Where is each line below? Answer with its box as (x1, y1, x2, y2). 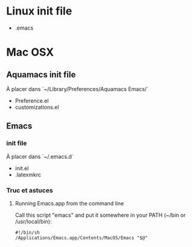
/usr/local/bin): (14, 217, 52, 225)
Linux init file (6, 4, 72, 18)
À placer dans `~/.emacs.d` (6, 153, 74, 160)
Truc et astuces (6, 186, 53, 194)
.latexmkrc (14, 171, 41, 178)
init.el (14, 164, 29, 172)
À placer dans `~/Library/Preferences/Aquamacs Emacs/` (6, 85, 149, 92)
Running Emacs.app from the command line (14, 199, 124, 207)
